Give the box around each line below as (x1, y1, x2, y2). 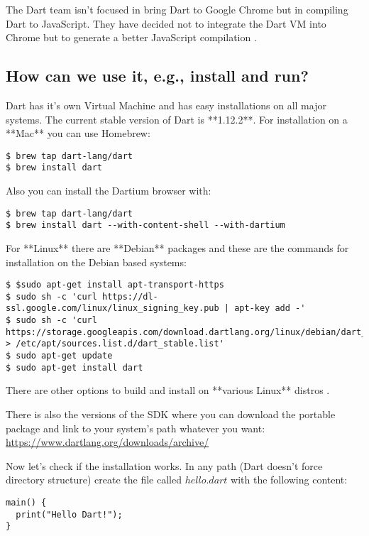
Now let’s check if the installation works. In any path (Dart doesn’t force (6, 458, 323, 473)
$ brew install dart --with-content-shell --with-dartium (6, 220, 285, 231)
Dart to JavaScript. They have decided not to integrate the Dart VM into (6, 16, 326, 31)
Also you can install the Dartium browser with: (6, 183, 211, 198)
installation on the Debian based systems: (6, 254, 187, 269)
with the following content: (231, 472, 348, 487)
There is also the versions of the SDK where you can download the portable (6, 407, 336, 422)
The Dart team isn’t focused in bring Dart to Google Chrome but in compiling (6, 2, 348, 16)
